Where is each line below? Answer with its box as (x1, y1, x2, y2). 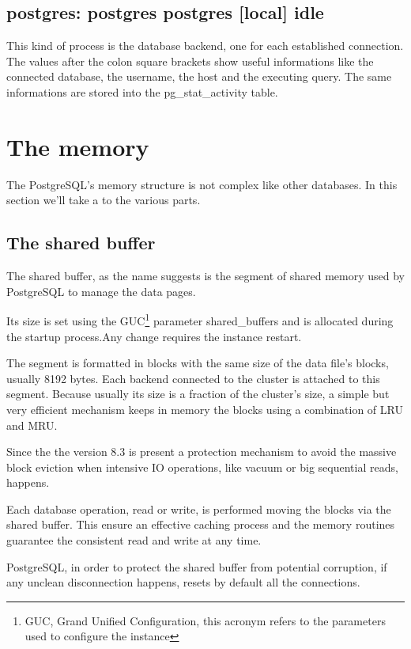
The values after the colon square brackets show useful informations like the (6, 52, 374, 69)
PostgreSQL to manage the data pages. (6, 283, 196, 299)
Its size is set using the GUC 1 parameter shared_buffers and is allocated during (6, 310, 394, 328)
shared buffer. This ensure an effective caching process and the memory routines (6, 516, 395, 533)
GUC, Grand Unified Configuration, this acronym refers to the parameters (25, 612, 386, 628)
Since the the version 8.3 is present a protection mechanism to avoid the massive (6, 443, 397, 460)
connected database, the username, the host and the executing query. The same (6, 68, 392, 85)
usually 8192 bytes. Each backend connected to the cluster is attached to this (6, 370, 380, 386)
